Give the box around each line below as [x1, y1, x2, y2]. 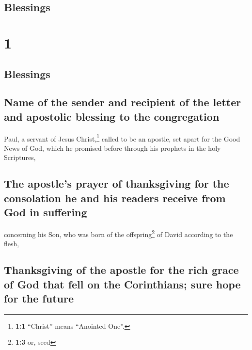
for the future [4, 290, 74, 305]
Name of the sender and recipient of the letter [4, 95, 241, 110]
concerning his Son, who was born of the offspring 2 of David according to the [4, 227, 233, 239]
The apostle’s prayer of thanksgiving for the [4, 176, 229, 191]
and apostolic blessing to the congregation [4, 109, 220, 124]
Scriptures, [4, 152, 36, 162]
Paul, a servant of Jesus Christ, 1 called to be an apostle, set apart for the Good [4, 132, 240, 143]
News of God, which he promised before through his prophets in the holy [4, 143, 221, 153]
